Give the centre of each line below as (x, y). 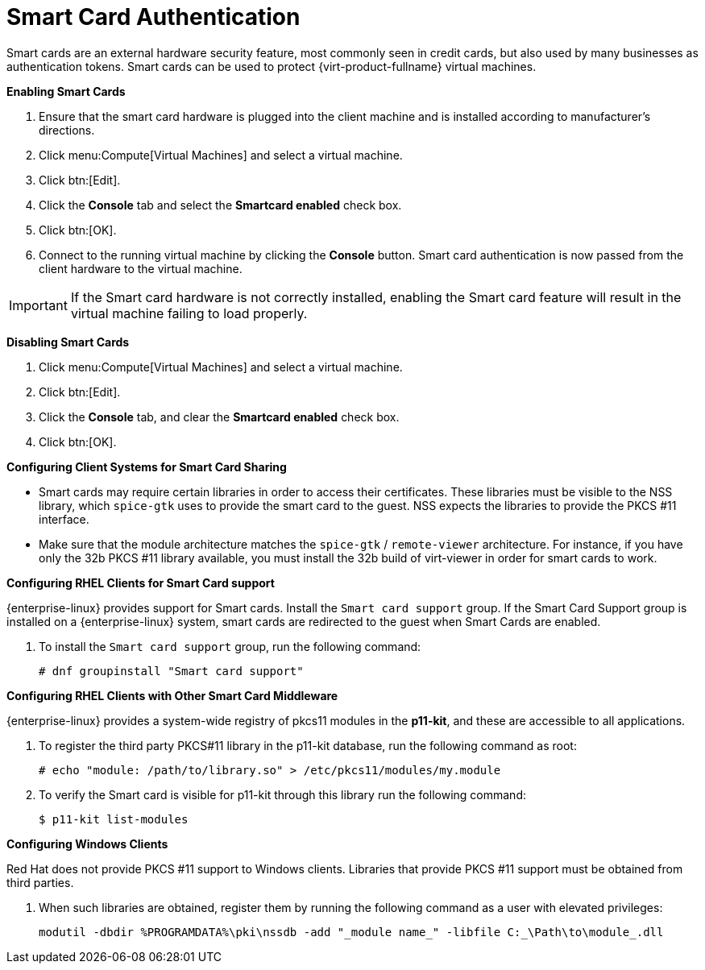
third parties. (40, 882)
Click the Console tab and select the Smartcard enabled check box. (220, 205)
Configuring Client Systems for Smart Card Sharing (147, 466)
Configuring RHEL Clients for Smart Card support (141, 582)
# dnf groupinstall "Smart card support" (171, 671)
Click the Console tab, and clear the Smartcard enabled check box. (219, 417)
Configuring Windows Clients (87, 844)
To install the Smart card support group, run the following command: (230, 646)
